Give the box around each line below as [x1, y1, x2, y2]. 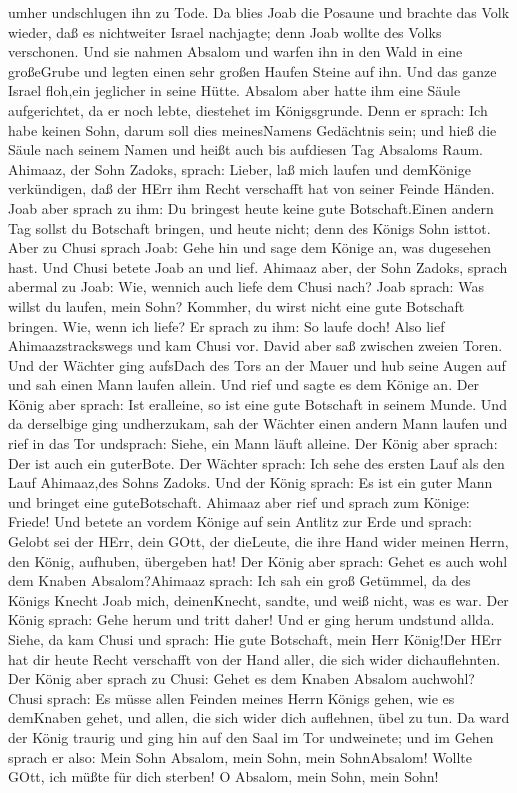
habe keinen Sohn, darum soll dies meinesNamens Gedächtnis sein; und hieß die [8, 119, 497, 140]
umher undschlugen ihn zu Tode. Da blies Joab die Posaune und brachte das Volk [8, 2, 510, 22]
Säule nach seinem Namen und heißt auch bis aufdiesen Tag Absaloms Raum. [8, 139, 484, 160]
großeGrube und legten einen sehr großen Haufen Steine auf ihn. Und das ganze [8, 60, 497, 81]
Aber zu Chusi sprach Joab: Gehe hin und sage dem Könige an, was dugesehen [8, 237, 491, 258]
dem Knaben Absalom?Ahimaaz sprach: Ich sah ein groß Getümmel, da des [8, 570, 471, 591]
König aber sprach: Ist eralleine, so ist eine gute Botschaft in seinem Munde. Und [8, 393, 507, 414]
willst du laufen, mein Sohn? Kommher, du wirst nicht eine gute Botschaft [8, 295, 465, 316]
